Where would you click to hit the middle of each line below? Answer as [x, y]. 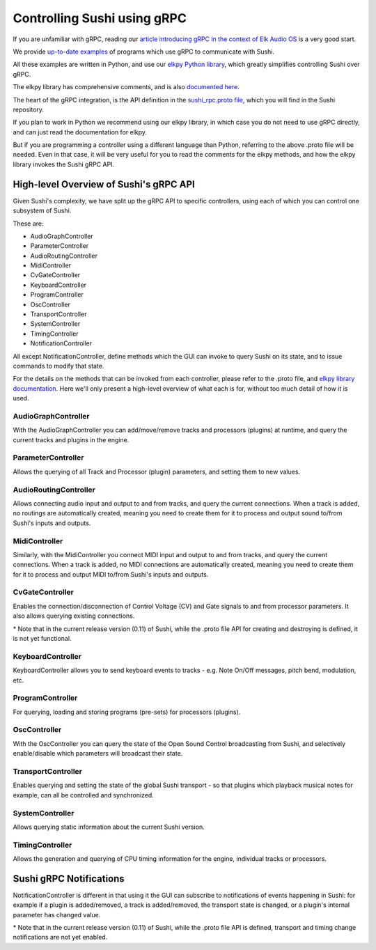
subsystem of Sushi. [42, 211]
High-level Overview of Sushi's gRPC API [104, 184]
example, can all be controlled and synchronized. [84, 795]
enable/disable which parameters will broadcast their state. [98, 754]
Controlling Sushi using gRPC [100, 18]
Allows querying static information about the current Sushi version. [109, 827]
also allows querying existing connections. [74, 616]
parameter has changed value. [57, 914]
